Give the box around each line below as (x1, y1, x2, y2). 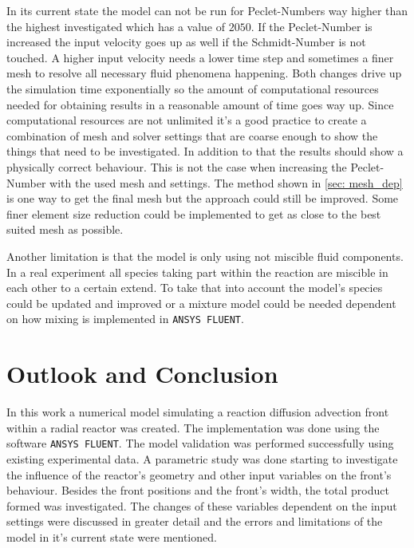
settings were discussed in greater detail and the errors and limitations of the (6, 513, 383, 530)
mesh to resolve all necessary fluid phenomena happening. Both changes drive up (6, 65, 402, 81)
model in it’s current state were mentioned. (6, 528, 217, 545)
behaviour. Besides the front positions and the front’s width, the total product (6, 482, 389, 499)
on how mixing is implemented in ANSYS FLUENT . (6, 310, 244, 327)
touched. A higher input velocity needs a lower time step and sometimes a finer (6, 49, 394, 65)
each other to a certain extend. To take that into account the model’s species (6, 279, 383, 296)
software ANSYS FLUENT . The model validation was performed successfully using (6, 435, 394, 451)
